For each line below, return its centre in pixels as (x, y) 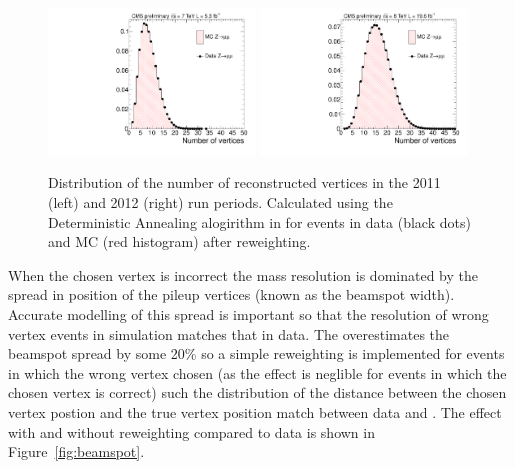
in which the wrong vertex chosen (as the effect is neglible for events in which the (257, 372)
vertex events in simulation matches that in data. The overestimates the (229, 333)
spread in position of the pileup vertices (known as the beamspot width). (231, 294)
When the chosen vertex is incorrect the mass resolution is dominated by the (243, 274)
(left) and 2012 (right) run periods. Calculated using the (220, 202)
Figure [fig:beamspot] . (76, 451)
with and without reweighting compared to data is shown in (191, 431)
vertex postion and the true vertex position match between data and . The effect (255, 411)
